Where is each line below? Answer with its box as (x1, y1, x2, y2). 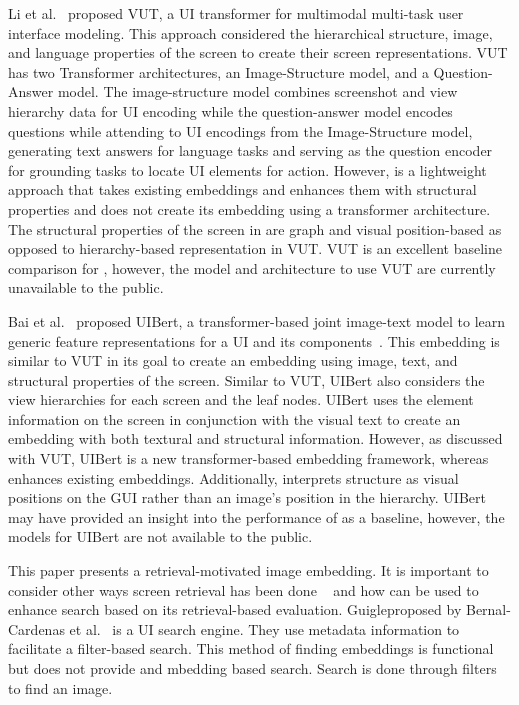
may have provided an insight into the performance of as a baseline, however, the (8, 506, 505, 527)
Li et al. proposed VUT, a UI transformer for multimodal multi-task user (8, 3, 464, 23)
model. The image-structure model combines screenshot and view (57, 81, 458, 102)
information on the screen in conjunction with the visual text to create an (8, 408, 461, 429)
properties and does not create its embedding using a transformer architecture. (8, 198, 491, 219)
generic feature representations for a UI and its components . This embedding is (8, 330, 500, 351)
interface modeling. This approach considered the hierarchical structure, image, (8, 22, 493, 43)
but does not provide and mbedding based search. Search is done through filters (8, 658, 497, 678)
